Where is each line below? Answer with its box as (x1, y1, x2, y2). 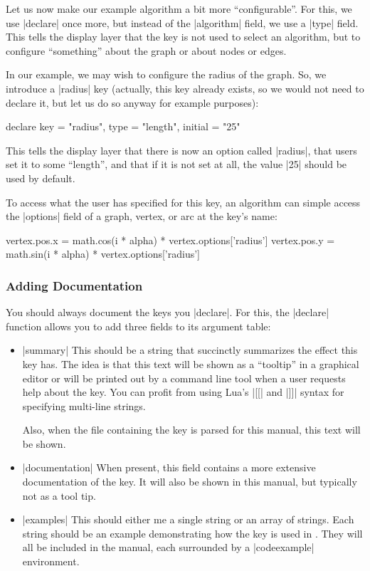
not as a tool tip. (22, 488, 96, 503)
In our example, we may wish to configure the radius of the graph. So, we (6, 67, 327, 82)
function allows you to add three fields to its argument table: (6, 318, 271, 333)
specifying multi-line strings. (22, 398, 146, 413)
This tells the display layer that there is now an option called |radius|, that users (6, 142, 357, 157)
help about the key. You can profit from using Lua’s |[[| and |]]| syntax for (22, 384, 344, 399)
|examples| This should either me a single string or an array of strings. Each (22, 512, 354, 527)
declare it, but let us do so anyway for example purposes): (6, 95, 259, 110)
